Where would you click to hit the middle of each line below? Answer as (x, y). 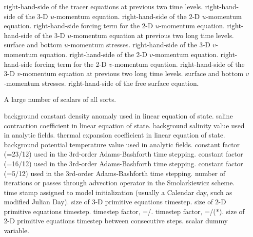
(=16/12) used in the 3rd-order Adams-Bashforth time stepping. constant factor (124, 163)
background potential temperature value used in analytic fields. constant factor (122, 144)
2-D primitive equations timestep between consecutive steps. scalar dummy (116, 221)
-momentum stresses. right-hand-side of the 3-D (139, 45)
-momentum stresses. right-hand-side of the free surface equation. (101, 83)
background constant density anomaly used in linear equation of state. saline (118, 115)
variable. (17, 230)
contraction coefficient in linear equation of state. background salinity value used (124, 125)
